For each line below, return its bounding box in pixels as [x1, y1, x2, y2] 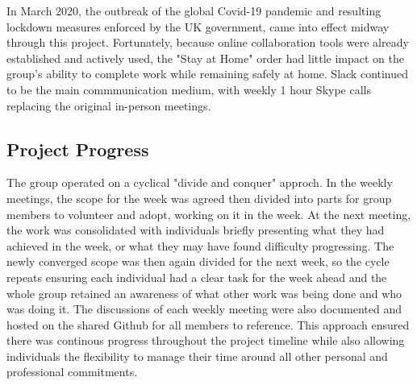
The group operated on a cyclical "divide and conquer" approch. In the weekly [6, 174, 393, 191]
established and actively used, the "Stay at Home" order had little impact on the [6, 49, 404, 66]
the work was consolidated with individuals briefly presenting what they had [6, 221, 385, 238]
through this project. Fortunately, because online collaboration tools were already [6, 34, 409, 51]
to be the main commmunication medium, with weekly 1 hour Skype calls [6, 81, 371, 97]
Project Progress [6, 136, 149, 161]
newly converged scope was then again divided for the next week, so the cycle [6, 253, 390, 270]
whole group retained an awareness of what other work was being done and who [6, 284, 402, 301]
